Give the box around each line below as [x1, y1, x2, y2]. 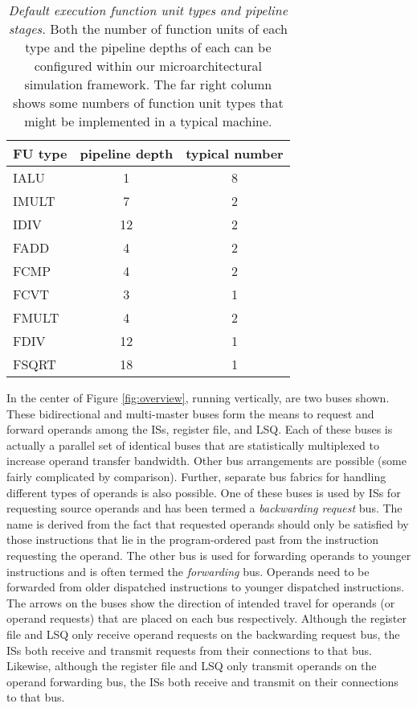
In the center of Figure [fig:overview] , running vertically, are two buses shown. [6, 389, 390, 405]
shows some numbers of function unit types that [12, 93, 284, 112]
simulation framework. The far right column [24, 75, 272, 93]
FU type [13, 144, 67, 163]
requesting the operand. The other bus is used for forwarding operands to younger [6, 546, 411, 563]
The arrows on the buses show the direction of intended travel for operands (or [6, 594, 395, 611]
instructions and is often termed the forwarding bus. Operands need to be [6, 562, 370, 579]
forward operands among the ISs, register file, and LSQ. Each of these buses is [6, 421, 393, 438]
